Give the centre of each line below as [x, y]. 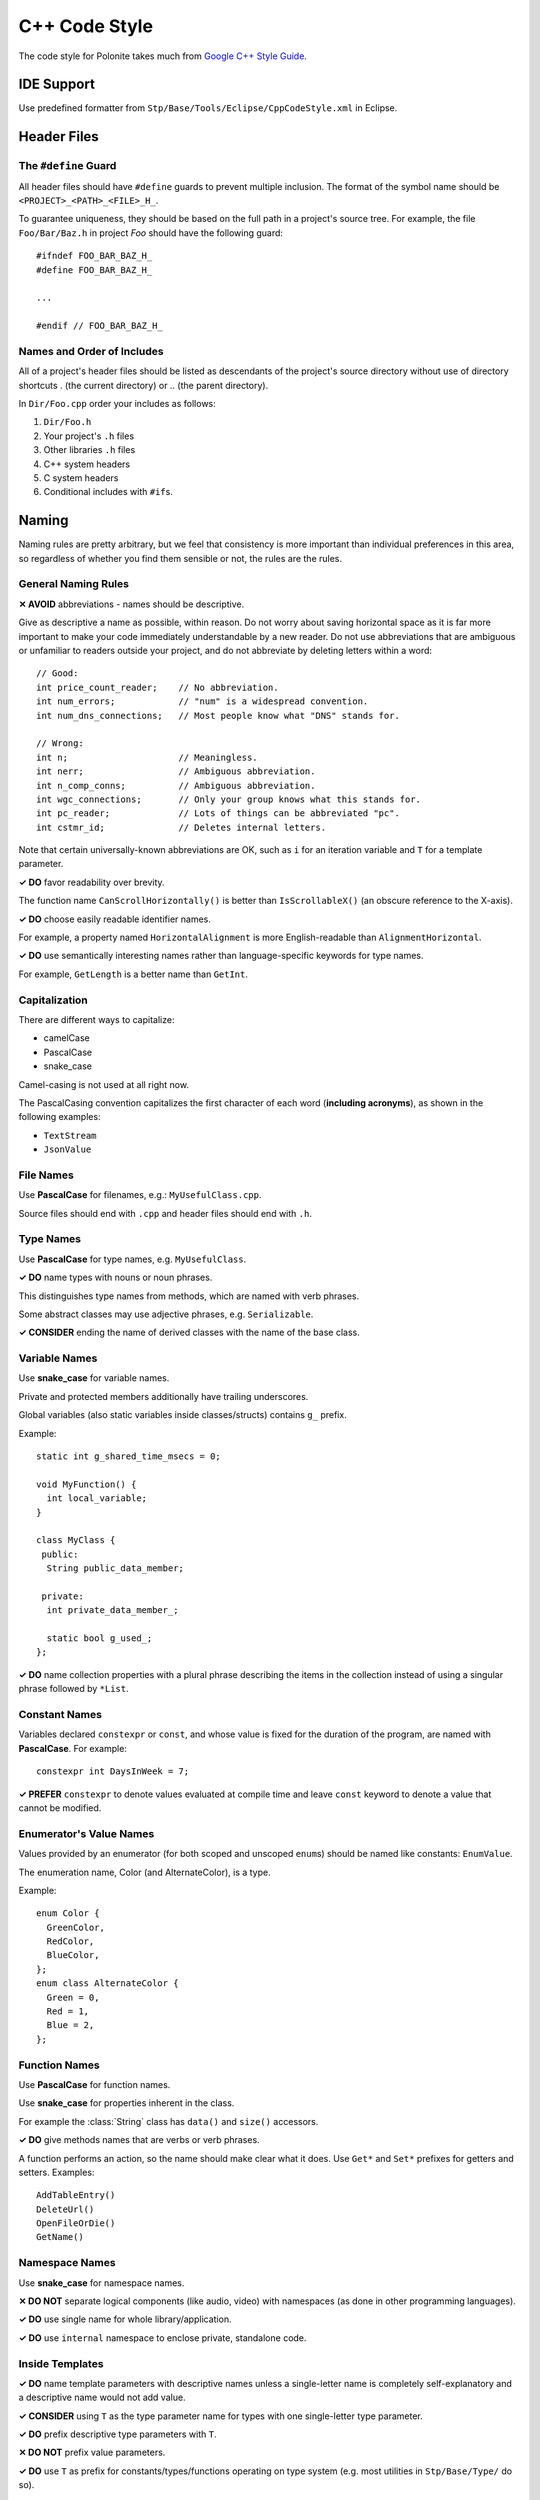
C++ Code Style [86, 26]
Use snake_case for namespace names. [101, 2282]
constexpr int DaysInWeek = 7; [113, 1771]
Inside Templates [61, 2363]
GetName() [60, 2237]
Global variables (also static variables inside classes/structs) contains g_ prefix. [182, 1415]
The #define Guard [67, 166]
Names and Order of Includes [91, 351]
